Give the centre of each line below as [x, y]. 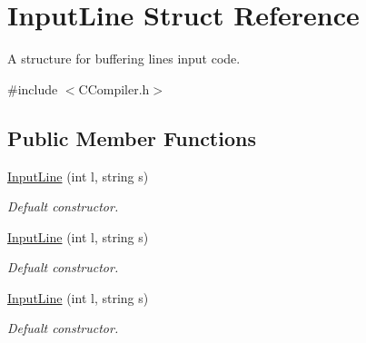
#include [33, 88]
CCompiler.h [114, 88]
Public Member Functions [132, 137]
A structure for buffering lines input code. [124, 59]
